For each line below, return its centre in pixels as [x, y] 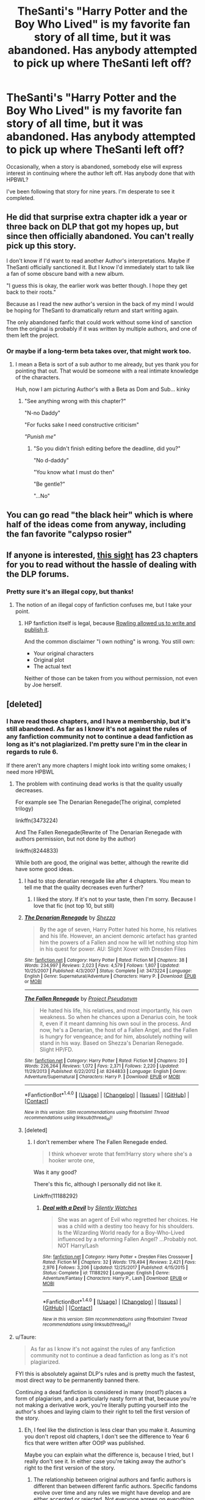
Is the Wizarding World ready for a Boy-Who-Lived [121, 1232]
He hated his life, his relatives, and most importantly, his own [116, 1010]
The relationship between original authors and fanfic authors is [112, 1479]
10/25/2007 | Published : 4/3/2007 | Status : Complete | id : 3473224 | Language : [108, 971]
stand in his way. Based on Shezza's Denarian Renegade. [112, 1043]
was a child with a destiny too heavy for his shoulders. [126, 1226]
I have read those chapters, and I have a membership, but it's [99, 721]
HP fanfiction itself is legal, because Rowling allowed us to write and [110, 623]
